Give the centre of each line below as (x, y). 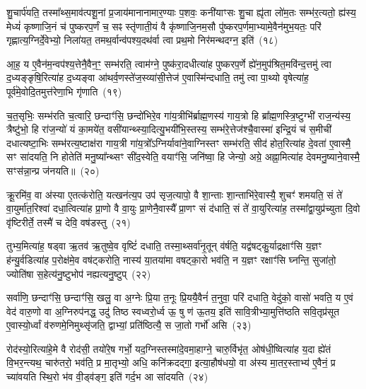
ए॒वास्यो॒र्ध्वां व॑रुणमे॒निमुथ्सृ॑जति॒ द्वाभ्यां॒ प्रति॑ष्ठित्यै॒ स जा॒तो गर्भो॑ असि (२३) (129, 325)
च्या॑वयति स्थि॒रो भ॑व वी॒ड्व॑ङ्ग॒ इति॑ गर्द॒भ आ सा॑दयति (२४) (107, 377)
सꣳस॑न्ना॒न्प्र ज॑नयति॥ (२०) (53, 170)
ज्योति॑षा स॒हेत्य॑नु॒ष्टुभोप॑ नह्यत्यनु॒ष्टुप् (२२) (79, 273)
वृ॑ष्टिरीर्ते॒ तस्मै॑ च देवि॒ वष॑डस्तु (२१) (69, 222)
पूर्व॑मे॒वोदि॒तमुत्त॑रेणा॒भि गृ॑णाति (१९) (64, 91)
